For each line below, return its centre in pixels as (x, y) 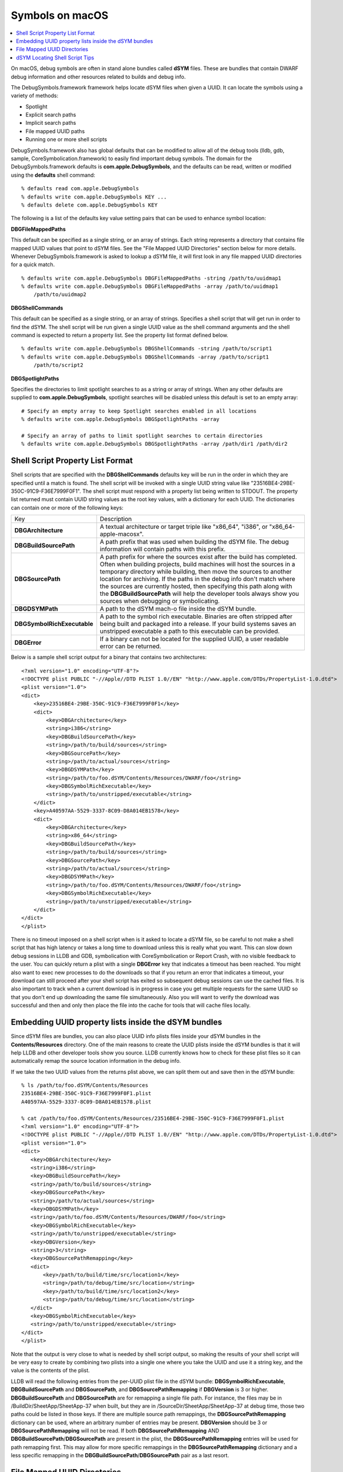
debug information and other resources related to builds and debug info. (98, 77)
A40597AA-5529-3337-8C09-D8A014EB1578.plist (87, 1102)
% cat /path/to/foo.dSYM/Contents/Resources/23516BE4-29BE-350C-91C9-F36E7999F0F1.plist (153, 1118)
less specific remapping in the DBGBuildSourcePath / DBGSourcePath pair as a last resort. (120, 1456)
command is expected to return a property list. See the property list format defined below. (120, 335)
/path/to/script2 (58, 365)
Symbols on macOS (60, 15)
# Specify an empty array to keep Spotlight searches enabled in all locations (139, 411)
